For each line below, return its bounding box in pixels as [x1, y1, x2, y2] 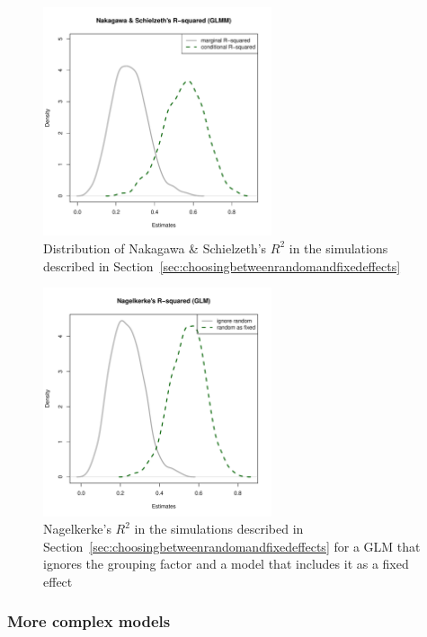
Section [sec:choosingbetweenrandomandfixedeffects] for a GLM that [43, 536, 421, 555]
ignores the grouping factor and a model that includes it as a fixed [43, 554, 409, 573]
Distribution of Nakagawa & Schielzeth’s [43, 238, 267, 257]
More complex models [7, 610, 171, 633]
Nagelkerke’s [43, 519, 111, 538]
